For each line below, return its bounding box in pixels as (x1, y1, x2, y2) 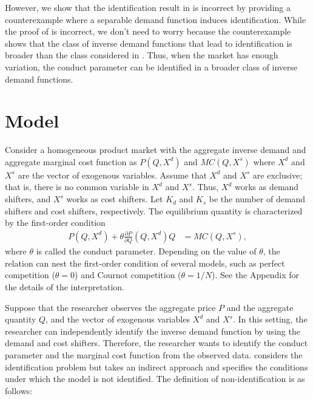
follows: (5, 384, 33, 397)
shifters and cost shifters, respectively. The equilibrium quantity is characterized (5, 204, 303, 217)
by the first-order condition (5, 216, 106, 229)
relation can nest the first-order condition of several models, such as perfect (5, 256, 285, 269)
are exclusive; (252, 168, 303, 181)
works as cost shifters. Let (66, 193, 163, 205)
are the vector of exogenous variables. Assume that (18, 168, 207, 181)
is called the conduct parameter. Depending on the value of (36, 245, 257, 257)
